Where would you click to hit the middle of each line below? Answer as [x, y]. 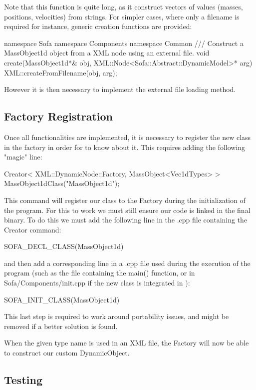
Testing [23, 380]
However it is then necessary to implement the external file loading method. [120, 89]
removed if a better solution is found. [61, 326]
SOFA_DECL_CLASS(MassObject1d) [64, 246]
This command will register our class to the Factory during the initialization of [125, 200]
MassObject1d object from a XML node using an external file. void [107, 53]
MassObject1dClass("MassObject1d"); [62, 183]
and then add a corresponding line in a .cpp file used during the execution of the [127, 263]
